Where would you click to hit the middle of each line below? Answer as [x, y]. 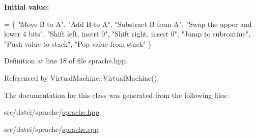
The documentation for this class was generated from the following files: [116, 95]
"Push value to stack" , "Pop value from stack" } [78, 43]
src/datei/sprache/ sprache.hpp [52, 112]
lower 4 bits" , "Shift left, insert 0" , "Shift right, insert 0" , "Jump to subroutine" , [127, 34]
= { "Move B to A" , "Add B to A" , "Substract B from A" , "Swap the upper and [128, 24]
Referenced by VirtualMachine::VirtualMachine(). [82, 77]
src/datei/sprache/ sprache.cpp [51, 129]
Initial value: [27, 7]
